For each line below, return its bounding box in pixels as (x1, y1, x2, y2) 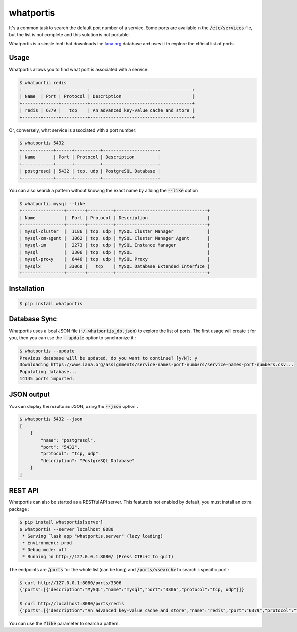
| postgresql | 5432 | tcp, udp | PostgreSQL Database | (19, 168, 161, 174)
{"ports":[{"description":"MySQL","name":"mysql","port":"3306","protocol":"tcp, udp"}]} (19, 587, 245, 592)
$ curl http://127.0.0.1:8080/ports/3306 (19, 580, 122, 586)
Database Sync (9, 315, 57, 323)
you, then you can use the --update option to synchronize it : (9, 335, 136, 341)
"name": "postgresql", (40, 437, 96, 443)
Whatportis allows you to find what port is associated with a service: (9, 67, 148, 73)
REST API (9, 486, 39, 495)
